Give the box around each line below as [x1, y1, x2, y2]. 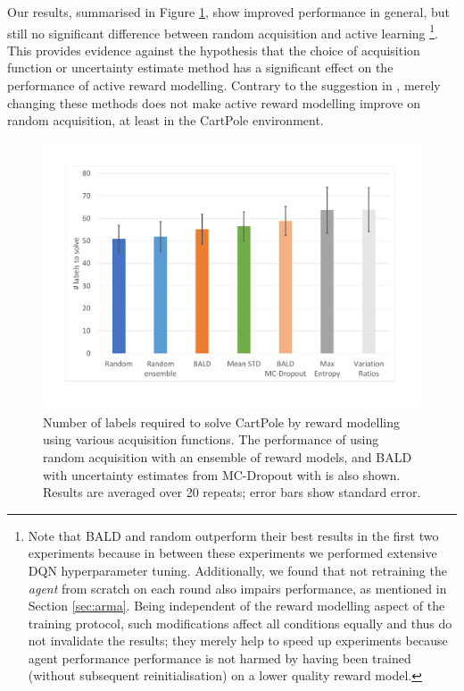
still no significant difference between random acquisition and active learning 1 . [7, 21, 438, 42]
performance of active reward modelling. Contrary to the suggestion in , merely [7, 76, 441, 95]
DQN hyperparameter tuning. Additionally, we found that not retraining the [28, 560, 447, 579]
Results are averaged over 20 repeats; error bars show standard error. [43, 483, 421, 501]
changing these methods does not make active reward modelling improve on [7, 93, 421, 112]
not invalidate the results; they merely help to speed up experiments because [28, 631, 448, 650]
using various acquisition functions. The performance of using [43, 430, 379, 449]
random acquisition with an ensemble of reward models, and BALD [43, 447, 412, 466]
